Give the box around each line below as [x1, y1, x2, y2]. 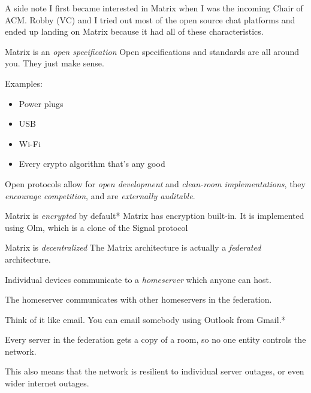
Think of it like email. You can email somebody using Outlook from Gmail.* [5, 313, 286, 325]
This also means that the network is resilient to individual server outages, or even [5, 365, 304, 377]
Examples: [5, 77, 43, 89]
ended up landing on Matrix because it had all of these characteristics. [5, 25, 264, 38]
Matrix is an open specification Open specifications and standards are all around [5, 45, 300, 57]
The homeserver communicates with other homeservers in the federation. [5, 293, 272, 306]
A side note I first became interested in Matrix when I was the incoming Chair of [5, 2, 303, 14]
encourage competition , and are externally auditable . [5, 189, 195, 202]
